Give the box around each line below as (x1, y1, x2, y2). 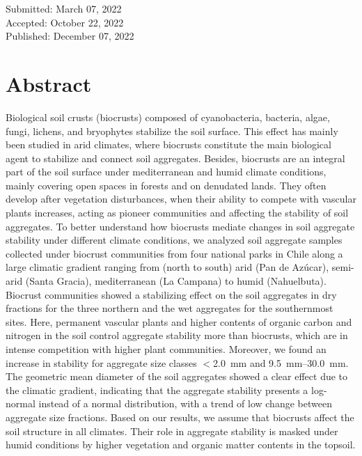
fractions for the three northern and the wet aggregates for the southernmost (6, 301, 333, 315)
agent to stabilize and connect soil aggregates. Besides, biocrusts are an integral (6, 150, 345, 165)
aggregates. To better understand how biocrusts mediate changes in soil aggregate (6, 219, 355, 233)
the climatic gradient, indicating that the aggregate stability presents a (6, 382, 308, 397)
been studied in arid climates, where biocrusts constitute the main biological (6, 137, 331, 152)
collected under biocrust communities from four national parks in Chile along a (6, 246, 343, 260)
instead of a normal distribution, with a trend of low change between (38, 396, 332, 411)
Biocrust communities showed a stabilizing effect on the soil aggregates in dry (6, 287, 337, 301)
